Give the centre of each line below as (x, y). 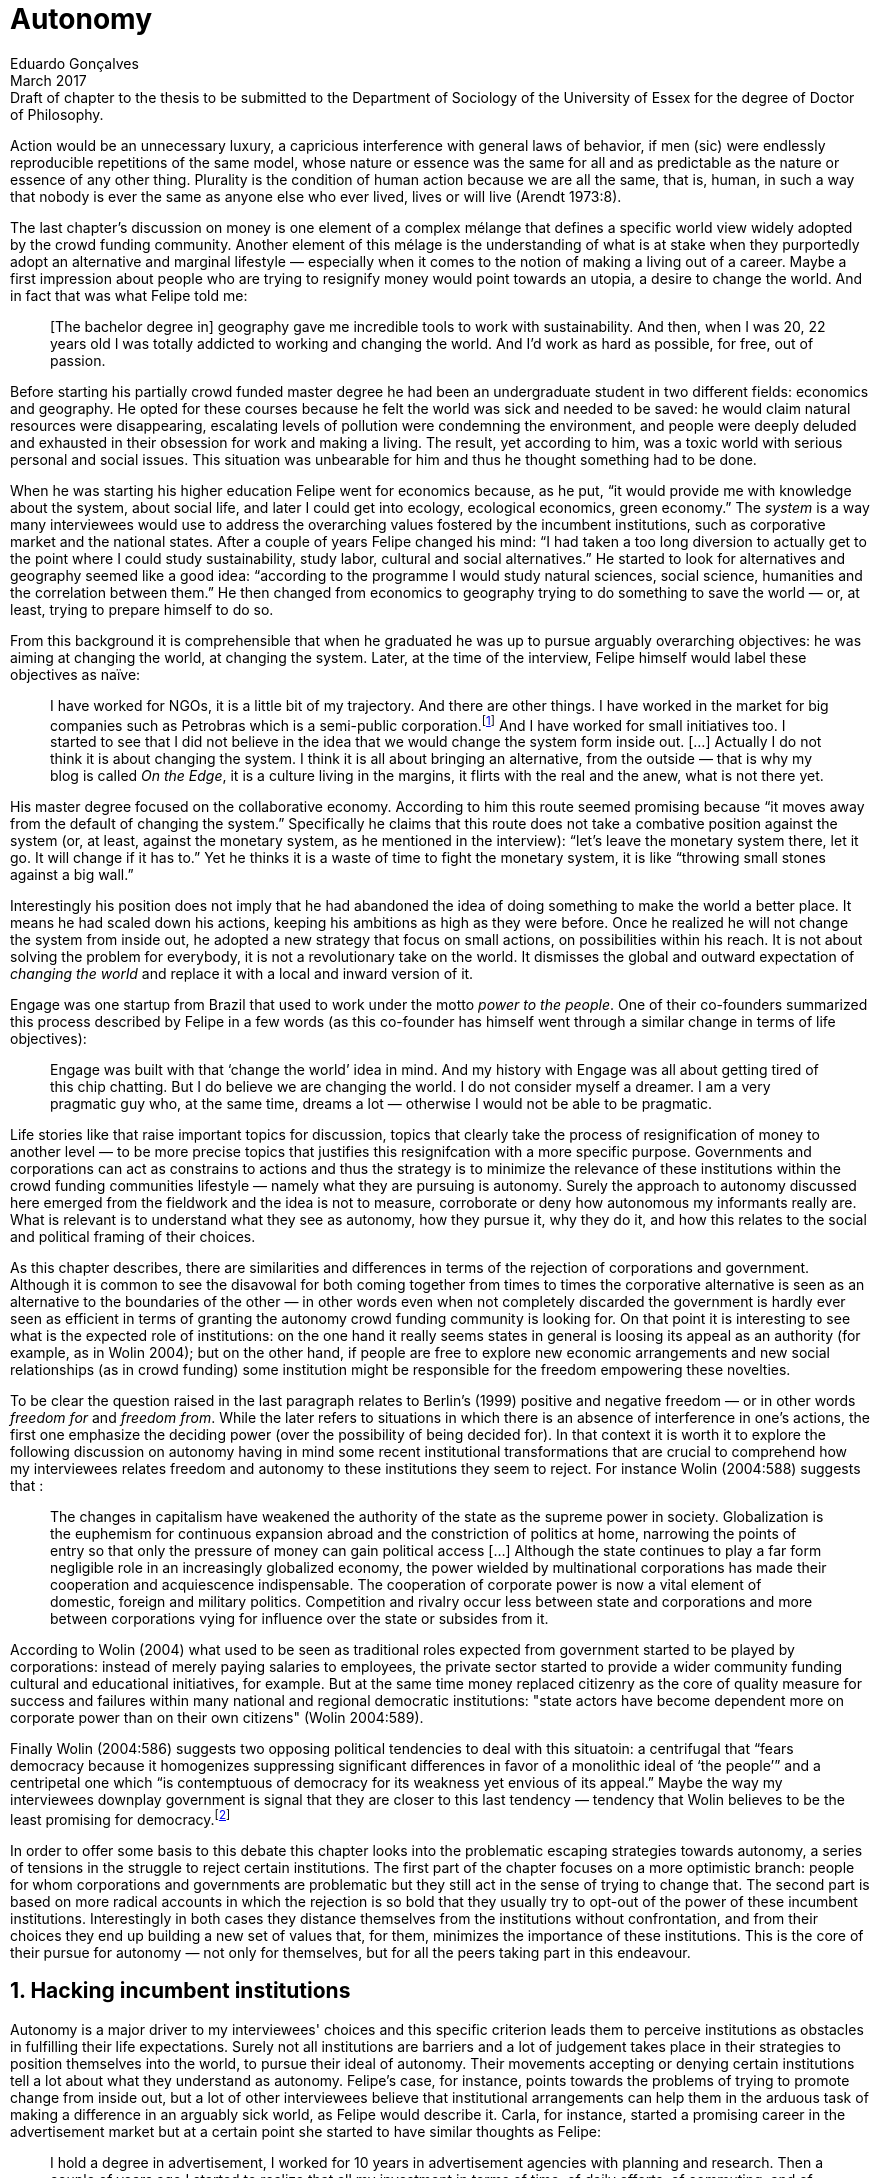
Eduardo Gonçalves (74, 63)
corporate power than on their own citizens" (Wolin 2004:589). (217, 1718)
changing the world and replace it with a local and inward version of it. (242, 974)
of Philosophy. (57, 114)
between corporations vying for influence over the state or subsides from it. (299, 1619)
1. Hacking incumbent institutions (180, 1991)
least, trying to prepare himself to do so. (142, 609)
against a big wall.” (72, 875)
